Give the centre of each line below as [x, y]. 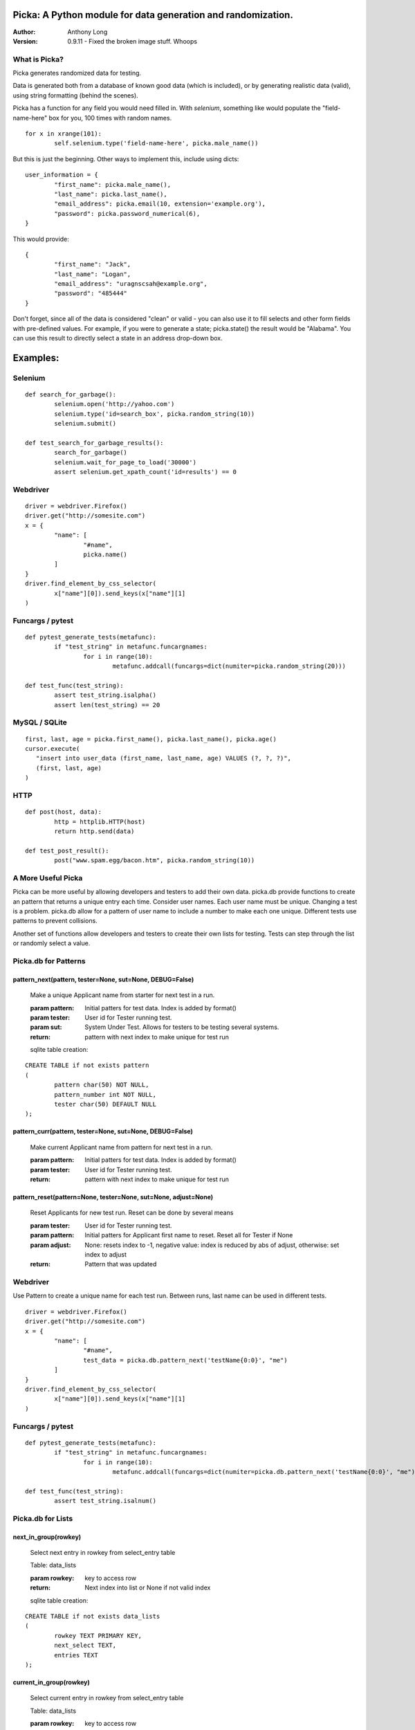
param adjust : [50, 1245]
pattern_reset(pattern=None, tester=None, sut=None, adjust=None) [113, 1197]
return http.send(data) [94, 831]
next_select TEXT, [85, 1646]
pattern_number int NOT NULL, [105, 1094]
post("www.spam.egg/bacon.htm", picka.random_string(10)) [155, 861]
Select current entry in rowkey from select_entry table [107, 1698]
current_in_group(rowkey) [51, 1682]
